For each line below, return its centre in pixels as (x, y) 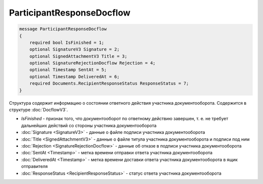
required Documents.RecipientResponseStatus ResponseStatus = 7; (109, 83)
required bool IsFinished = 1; (67, 42)
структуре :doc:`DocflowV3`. (38, 110)
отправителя (35, 166)
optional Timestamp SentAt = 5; (68, 70)
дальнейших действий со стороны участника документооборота (89, 125)
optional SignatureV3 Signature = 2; (75, 49)
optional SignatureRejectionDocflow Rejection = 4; (93, 63)
